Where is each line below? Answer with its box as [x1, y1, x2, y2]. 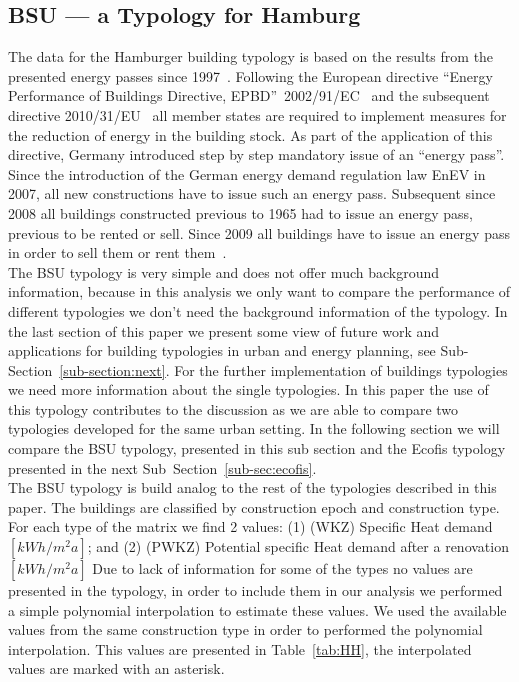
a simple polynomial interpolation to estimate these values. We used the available [8, 599, 507, 620]
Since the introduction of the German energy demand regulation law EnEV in [8, 163, 486, 184]
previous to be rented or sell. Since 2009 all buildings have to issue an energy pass [8, 222, 510, 243]
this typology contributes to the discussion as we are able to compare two [8, 398, 459, 419]
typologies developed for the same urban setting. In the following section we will [8, 418, 500, 439]
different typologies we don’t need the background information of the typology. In [8, 300, 508, 321]
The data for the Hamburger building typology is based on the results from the [8, 46, 494, 67]
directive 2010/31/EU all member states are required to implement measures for [8, 104, 507, 125]
